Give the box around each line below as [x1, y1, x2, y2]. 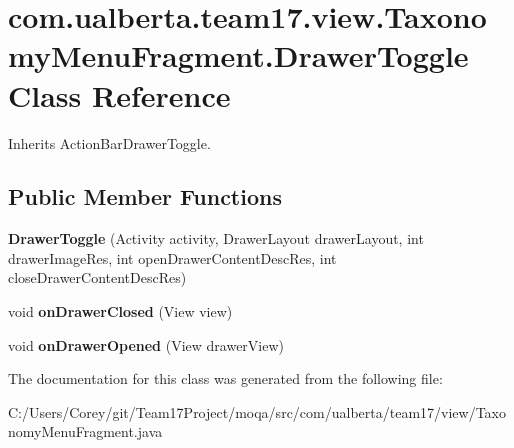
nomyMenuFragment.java [8, 421, 163, 442]
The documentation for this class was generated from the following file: [8, 368, 443, 389]
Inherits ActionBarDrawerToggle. [8, 132, 211, 153]
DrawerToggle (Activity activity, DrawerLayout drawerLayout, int [8, 228, 424, 249]
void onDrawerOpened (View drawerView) [8, 334, 284, 355]
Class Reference [8, 74, 231, 115]
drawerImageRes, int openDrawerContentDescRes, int [8, 247, 337, 268]
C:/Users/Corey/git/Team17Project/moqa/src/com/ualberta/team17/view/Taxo [8, 401, 506, 422]
